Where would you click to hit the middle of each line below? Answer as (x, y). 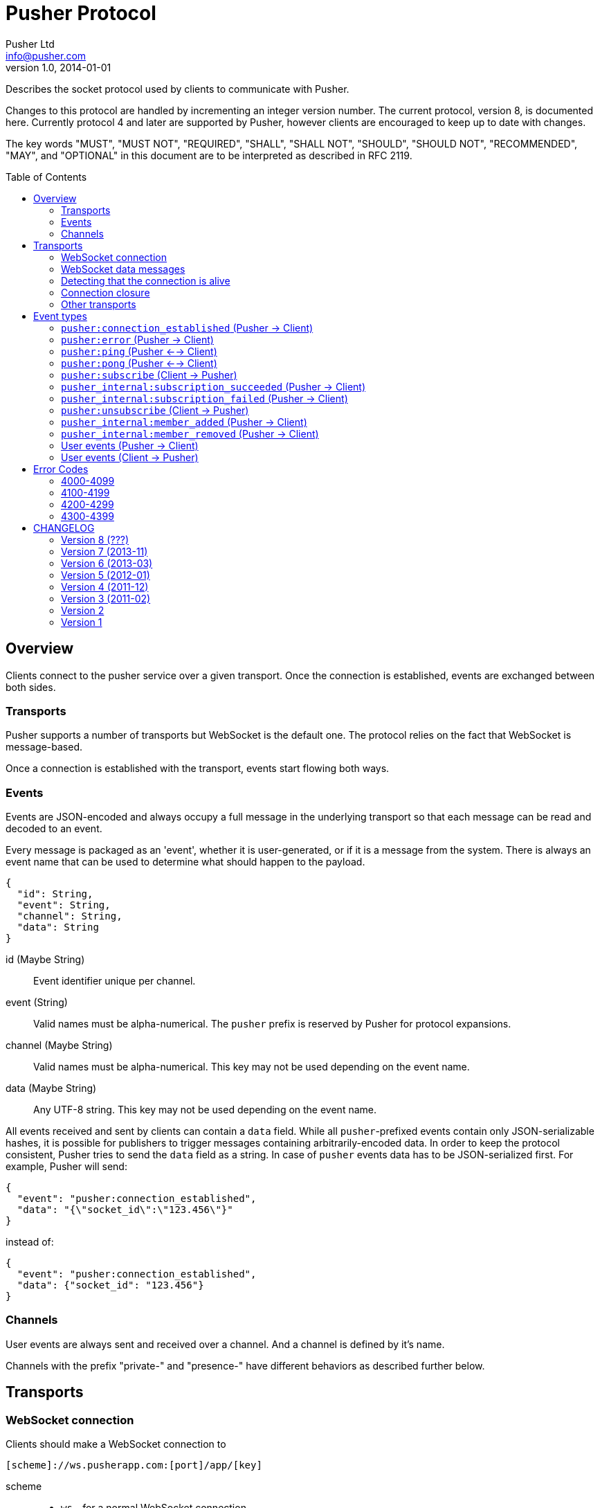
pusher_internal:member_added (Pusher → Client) (184, 422)
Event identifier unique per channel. (115, 981)
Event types (60, 316)
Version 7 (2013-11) (104, 551)
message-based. (44, 747)
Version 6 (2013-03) (107, 563)
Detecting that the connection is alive (146, 280)
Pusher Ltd (30, 44)
